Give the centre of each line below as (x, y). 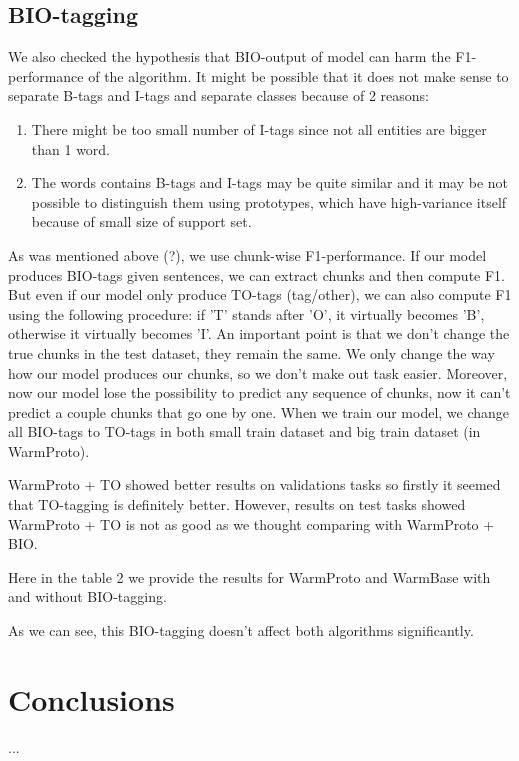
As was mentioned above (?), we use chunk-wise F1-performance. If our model (247, 254)
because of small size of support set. (141, 221)
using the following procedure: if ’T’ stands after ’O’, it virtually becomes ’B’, (246, 313)
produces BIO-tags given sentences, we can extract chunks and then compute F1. (257, 274)
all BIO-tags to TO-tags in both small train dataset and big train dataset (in (244, 431)
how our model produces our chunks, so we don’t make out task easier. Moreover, (258, 372)
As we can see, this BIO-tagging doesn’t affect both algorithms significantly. (241, 630)
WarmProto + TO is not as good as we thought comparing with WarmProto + (251, 523)
